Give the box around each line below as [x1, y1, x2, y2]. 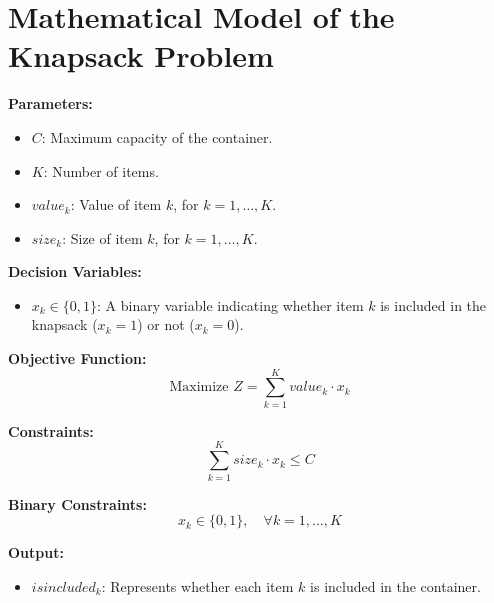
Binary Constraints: [8, 493, 147, 514]
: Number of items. [43, 160, 159, 181]
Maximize [169, 380, 229, 395]
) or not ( [137, 314, 195, 335]
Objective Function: [8, 348, 147, 369]
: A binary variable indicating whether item [97, 294, 364, 315]
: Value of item [70, 194, 162, 215]
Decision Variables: [8, 261, 142, 282]
